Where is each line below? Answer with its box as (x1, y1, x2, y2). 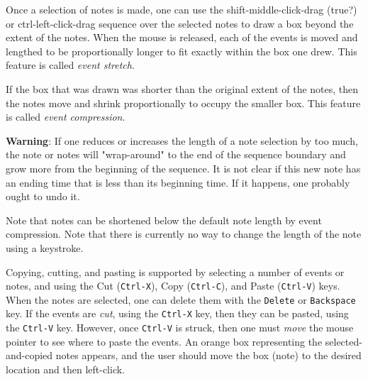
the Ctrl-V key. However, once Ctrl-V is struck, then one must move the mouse (6, 320, 354, 335)
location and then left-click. (6, 361, 126, 376)
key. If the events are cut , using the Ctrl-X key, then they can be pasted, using (6, 306, 349, 321)
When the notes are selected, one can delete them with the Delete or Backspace (6, 292, 356, 307)
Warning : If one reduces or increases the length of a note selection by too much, (6, 133, 358, 148)
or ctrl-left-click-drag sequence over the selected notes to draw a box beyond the (6, 16, 354, 31)
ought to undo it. (6, 189, 80, 204)
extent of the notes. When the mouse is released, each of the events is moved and (6, 30, 358, 45)
